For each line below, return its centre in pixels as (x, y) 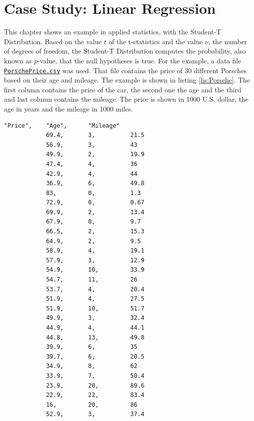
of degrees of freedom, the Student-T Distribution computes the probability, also (125, 51)
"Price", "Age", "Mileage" (62, 126)
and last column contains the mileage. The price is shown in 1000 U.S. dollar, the (126, 99)
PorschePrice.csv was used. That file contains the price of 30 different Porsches (126, 70)
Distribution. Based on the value (53, 41)
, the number (228, 41)
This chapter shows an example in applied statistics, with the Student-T (113, 32)
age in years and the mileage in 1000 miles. (69, 108)
